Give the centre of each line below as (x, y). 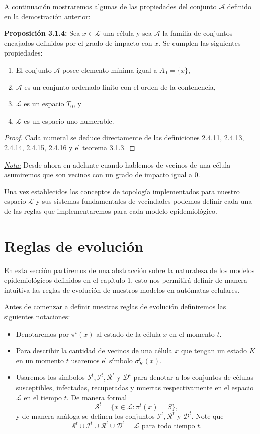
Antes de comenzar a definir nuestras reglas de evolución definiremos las (115, 307)
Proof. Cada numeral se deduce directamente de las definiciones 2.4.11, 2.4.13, (124, 138)
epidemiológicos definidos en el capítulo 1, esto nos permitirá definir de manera (126, 280)
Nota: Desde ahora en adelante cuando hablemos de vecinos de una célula (117, 164)
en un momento (40, 360)
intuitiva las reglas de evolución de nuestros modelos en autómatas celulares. (122, 289)
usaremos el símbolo (102, 360)
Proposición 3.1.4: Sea (42, 33)
